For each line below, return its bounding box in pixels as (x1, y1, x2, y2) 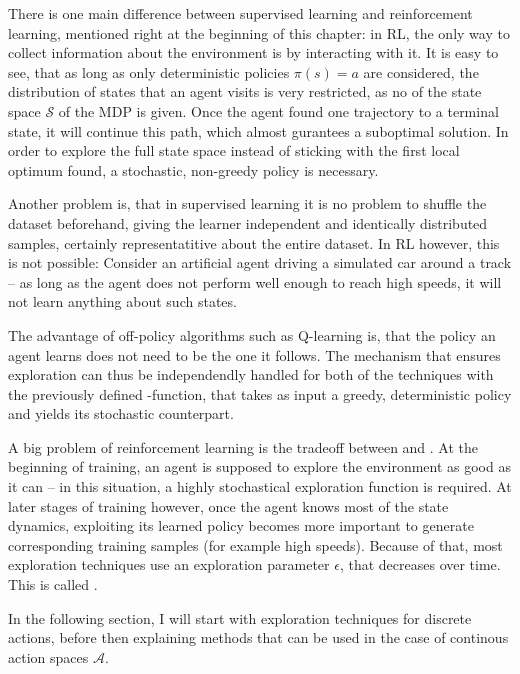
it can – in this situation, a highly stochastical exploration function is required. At (8, 476, 512, 497)
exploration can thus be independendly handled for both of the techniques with (8, 364, 494, 385)
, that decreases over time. (339, 554, 501, 575)
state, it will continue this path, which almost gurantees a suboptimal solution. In (8, 120, 509, 141)
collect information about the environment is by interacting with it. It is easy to (8, 42, 499, 63)
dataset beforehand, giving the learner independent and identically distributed (8, 212, 488, 233)
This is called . (8, 574, 98, 595)
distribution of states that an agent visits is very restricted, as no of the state (8, 81, 482, 102)
